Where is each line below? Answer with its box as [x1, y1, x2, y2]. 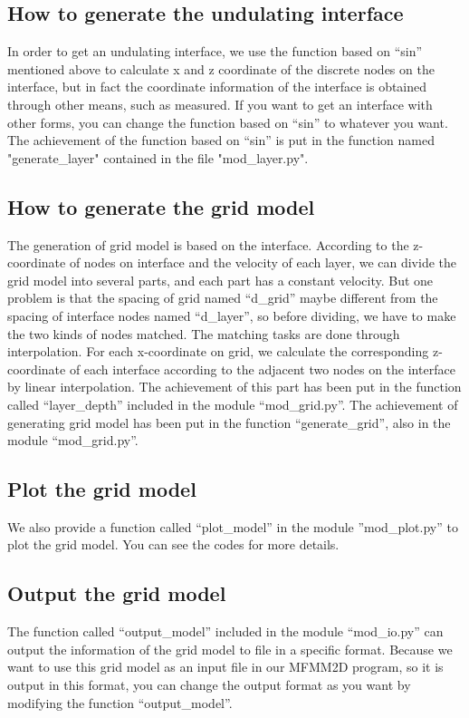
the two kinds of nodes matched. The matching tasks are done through [7, 324, 400, 343]
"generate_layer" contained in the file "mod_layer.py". [7, 148, 309, 167]
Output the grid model [7, 579, 226, 607]
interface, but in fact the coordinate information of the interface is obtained [7, 77, 427, 96]
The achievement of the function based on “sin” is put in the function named [7, 131, 435, 150]
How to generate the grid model [7, 192, 315, 220]
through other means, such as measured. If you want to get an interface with [7, 94, 433, 113]
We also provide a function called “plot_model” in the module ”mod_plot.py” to [7, 517, 458, 536]
